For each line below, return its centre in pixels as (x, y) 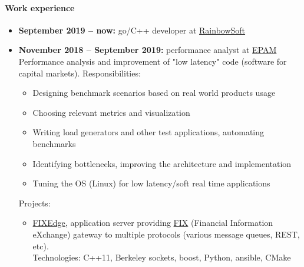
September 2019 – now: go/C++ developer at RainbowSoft (132, 30)
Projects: (34, 203)
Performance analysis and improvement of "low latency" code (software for (153, 61)
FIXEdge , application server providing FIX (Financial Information (153, 223)
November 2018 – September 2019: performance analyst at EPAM (148, 50)
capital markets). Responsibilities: (80, 73)
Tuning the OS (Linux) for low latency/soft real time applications (151, 183)
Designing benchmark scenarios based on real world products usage (154, 93)
